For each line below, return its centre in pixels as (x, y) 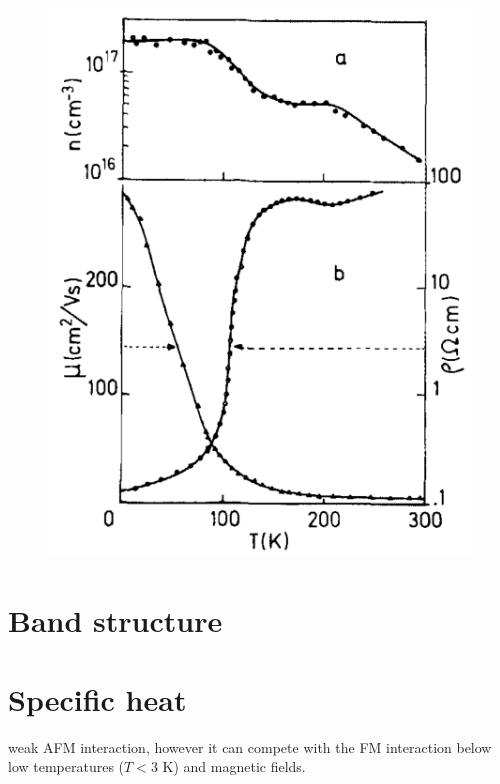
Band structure (115, 620)
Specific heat (97, 698)
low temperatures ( (66, 766)
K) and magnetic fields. (234, 766)
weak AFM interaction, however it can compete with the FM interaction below (250, 746)
